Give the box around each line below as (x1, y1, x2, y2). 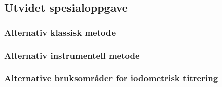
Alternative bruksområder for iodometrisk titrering (4, 72, 218, 84)
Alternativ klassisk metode (4, 26, 116, 38)
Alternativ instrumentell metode (4, 49, 140, 61)
